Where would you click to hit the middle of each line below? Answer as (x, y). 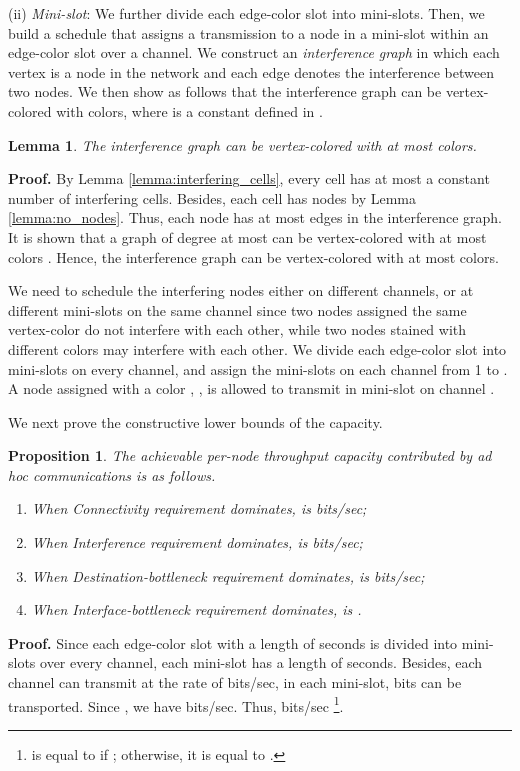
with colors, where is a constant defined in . (189, 110)
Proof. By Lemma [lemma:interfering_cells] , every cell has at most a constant (249, 178)
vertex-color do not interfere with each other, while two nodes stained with (237, 329)
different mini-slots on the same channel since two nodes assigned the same (237, 309)
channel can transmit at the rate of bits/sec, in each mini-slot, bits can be (235, 682)
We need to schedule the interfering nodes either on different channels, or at (241, 290)
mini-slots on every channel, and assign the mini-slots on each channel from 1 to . (258, 368)
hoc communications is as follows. (112, 474)
